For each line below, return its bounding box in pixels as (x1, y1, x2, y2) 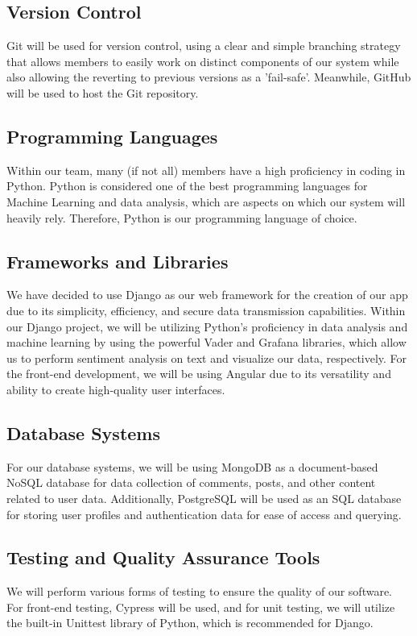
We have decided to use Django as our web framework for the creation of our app (6, 286, 408, 303)
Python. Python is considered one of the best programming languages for (6, 177, 368, 194)
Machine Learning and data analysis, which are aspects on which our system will (6, 193, 406, 210)
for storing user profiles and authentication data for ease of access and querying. (6, 505, 402, 522)
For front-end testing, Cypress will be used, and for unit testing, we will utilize (6, 598, 395, 615)
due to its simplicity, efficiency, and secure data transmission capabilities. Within (6, 301, 406, 318)
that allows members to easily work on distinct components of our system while (6, 52, 399, 69)
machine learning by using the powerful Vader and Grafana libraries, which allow (6, 334, 407, 351)
